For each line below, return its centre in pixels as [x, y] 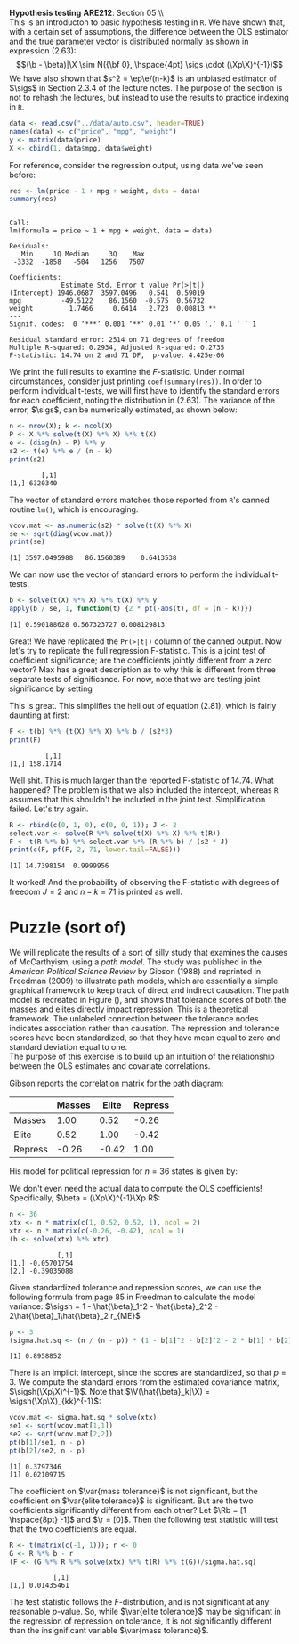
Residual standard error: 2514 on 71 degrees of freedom [117, 340]
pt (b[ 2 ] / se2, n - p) [48, 1451]
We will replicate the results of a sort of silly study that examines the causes [148, 953]
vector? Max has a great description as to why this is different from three [142, 670]
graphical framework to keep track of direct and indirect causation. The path [149, 990]
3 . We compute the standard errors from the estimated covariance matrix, [144, 1382]
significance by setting [51, 688]
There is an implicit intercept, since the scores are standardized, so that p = [148, 1373]
